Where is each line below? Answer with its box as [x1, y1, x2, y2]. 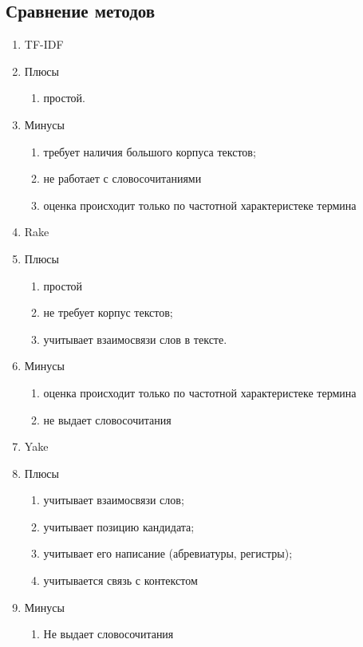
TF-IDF [24, 36, 64, 53]
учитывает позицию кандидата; [43, 518, 195, 535]
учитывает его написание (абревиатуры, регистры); [43, 545, 293, 562]
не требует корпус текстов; [43, 304, 173, 321]
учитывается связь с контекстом [43, 572, 198, 589]
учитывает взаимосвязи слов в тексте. [43, 330, 227, 347]
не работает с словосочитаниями [43, 170, 202, 187]
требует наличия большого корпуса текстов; [43, 143, 256, 160]
